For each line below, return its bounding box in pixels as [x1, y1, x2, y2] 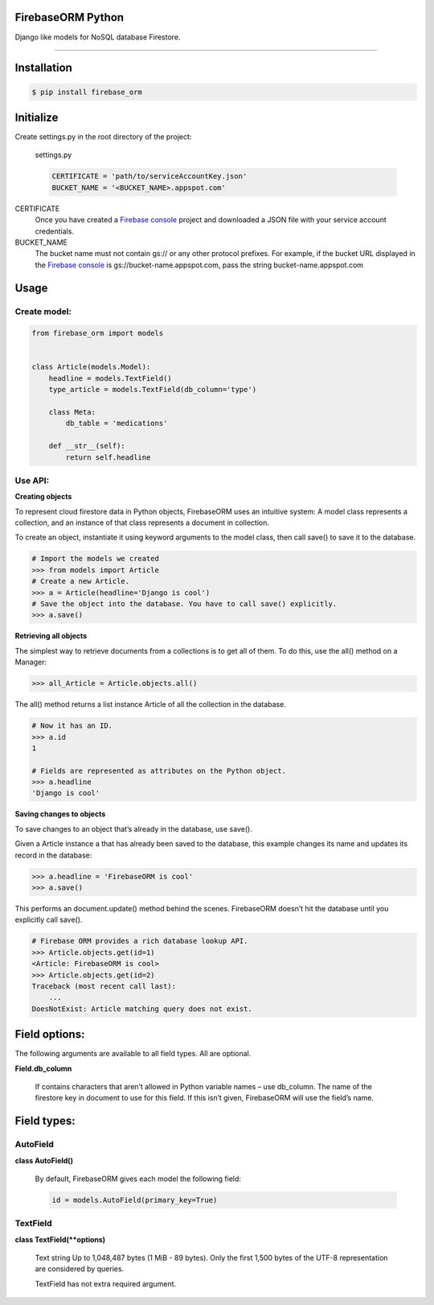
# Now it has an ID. [31, 721, 113, 730]
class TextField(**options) [14, 1234, 106, 1244]
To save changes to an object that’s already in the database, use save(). [14, 824, 252, 833]
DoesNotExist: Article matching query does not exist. [31, 1004, 252, 1014]
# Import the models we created [31, 554, 160, 564]
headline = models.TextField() [48, 374, 172, 382]
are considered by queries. [35, 1264, 125, 1274]
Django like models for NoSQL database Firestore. [14, 32, 181, 42]
